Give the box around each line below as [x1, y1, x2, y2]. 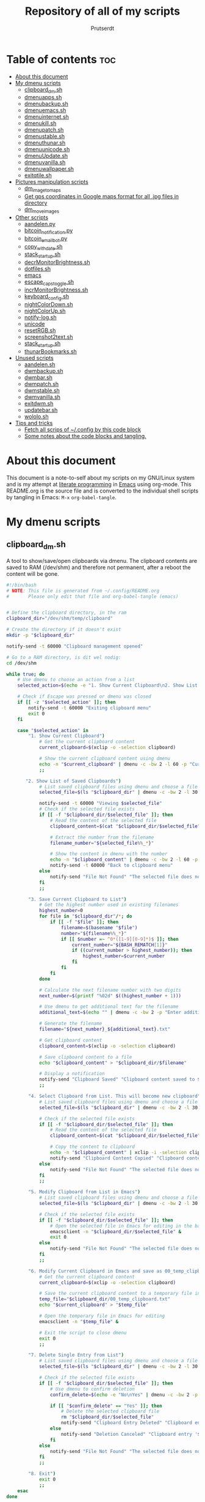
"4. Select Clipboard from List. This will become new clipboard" [28, 1093, 201, 1100]
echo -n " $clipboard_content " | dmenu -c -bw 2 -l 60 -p [49, 856, 198, 863]
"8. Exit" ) [28, 1471, 56, 1477]
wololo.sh [24, 412, 49, 420]
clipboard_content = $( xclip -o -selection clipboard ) [38, 1043, 176, 1049]
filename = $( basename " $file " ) [60, 924, 138, 930]
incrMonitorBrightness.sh [24, 286, 88, 293]
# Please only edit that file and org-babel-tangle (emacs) [6, 593, 179, 600]
